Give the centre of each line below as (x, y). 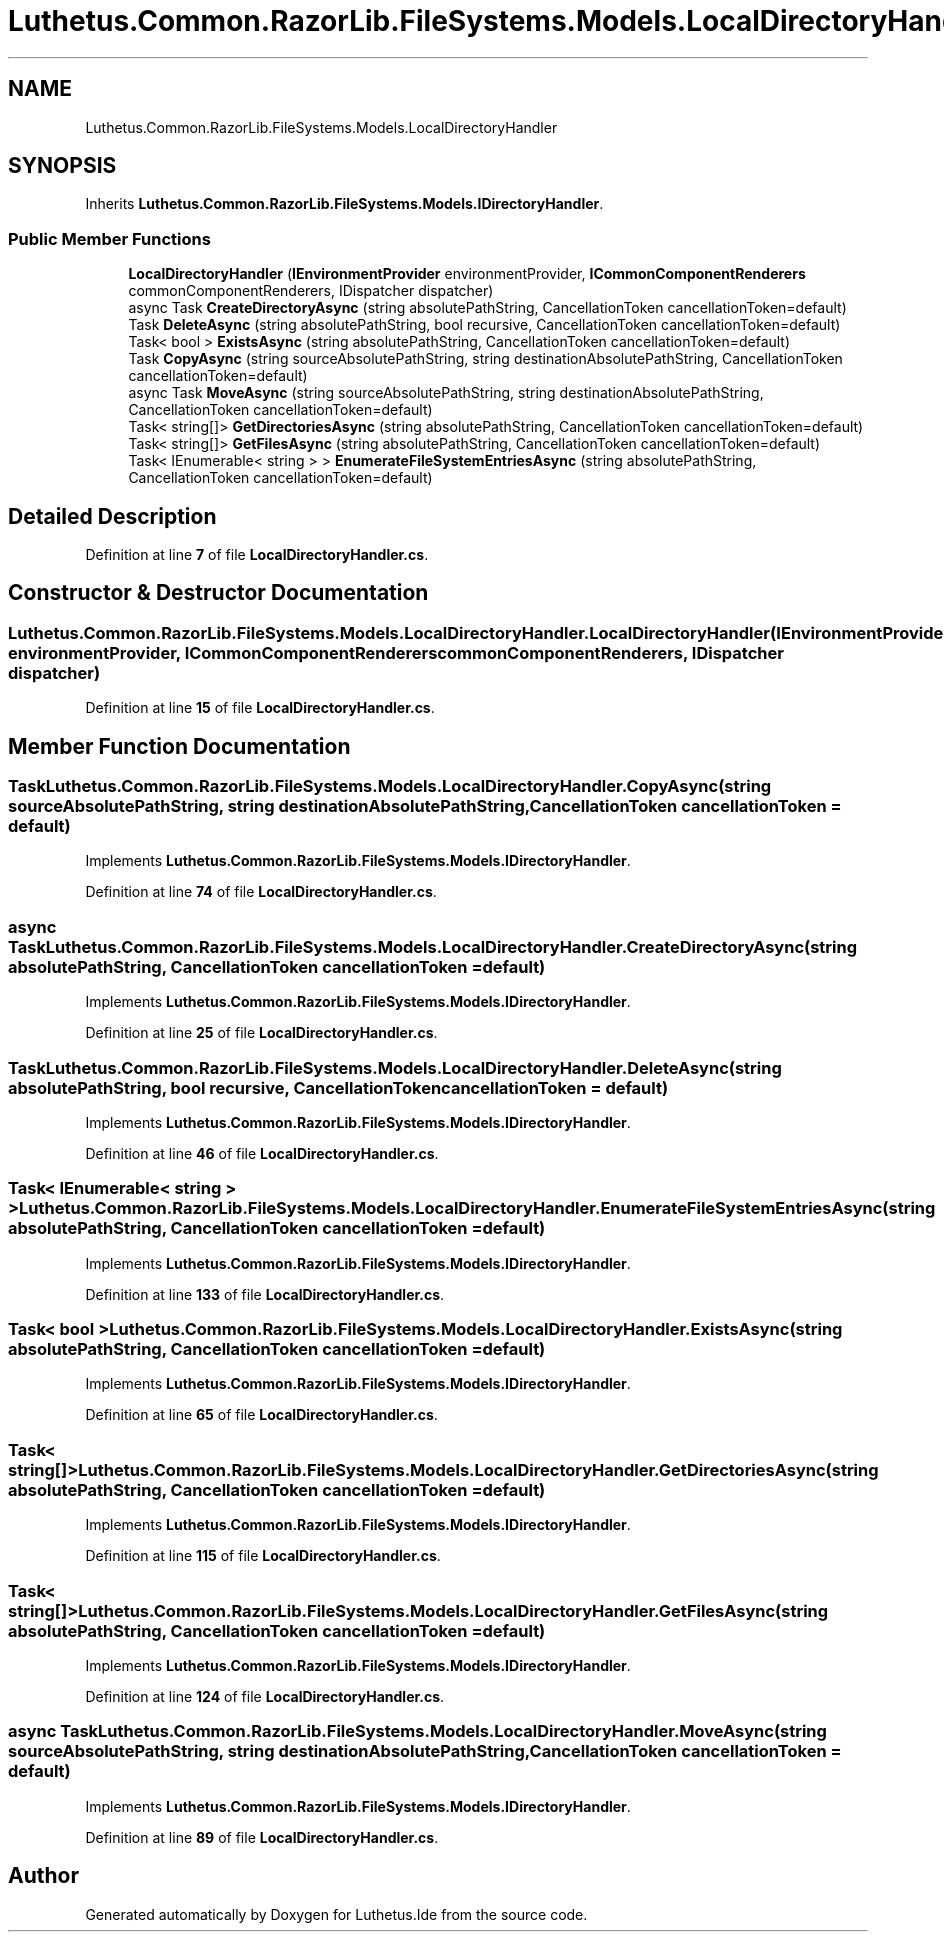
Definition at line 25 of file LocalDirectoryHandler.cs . (261, 1033)
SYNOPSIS (62, 166)
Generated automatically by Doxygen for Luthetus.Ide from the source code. (336, 1914)
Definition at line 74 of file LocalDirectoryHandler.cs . (261, 892)
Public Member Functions (109, 238)
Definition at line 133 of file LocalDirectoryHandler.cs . (265, 1294)
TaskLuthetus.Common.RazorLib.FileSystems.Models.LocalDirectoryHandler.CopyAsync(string (390, 786)
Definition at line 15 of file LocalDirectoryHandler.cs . (260, 708)
